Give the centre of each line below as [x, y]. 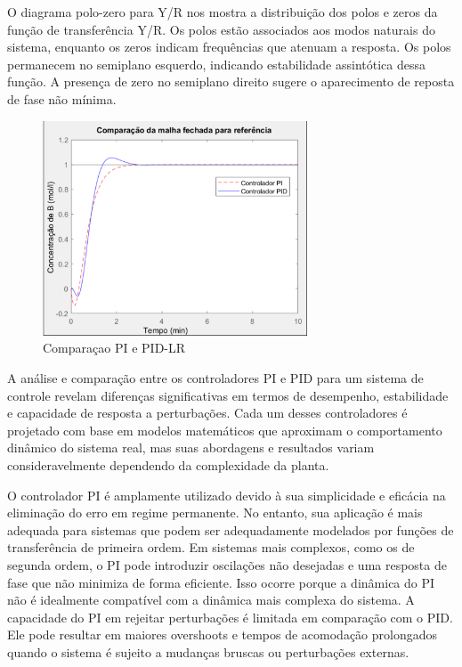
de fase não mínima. [62, 98]
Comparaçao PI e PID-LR [114, 348]
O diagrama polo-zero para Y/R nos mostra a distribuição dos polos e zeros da [223, 12]
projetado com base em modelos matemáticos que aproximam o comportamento [225, 430]
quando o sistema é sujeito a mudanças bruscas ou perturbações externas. [208, 651]
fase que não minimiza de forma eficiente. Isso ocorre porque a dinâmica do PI [221, 582]
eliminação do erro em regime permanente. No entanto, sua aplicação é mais [215, 512]
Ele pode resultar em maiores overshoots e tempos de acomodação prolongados [223, 634]
